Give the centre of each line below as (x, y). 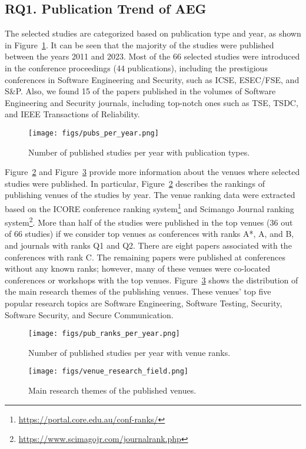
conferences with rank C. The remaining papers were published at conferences (145, 257)
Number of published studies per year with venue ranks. (129, 352)
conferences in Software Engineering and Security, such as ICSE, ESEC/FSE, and (152, 79)
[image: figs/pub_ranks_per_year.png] (104, 334)
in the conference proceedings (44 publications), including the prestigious (136, 67)
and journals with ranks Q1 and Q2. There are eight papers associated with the (148, 245)
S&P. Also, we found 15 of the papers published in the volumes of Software (140, 91)
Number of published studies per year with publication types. (139, 152)
